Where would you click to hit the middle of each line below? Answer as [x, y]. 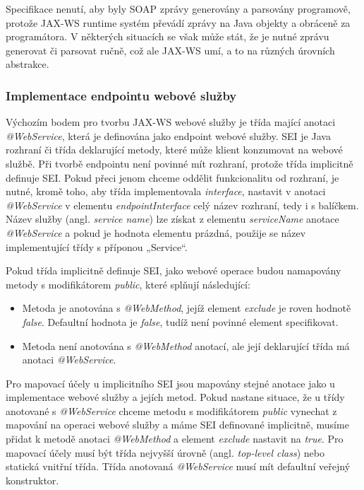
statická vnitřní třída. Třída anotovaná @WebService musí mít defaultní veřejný [178, 466]
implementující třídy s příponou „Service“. [97, 246]
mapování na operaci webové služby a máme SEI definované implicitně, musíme [177, 425]
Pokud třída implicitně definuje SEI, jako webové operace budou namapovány [174, 270]
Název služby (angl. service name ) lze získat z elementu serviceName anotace [172, 219]
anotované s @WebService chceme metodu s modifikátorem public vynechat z [171, 410]
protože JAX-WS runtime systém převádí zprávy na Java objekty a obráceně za [178, 22]
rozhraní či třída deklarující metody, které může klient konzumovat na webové [174, 150]
